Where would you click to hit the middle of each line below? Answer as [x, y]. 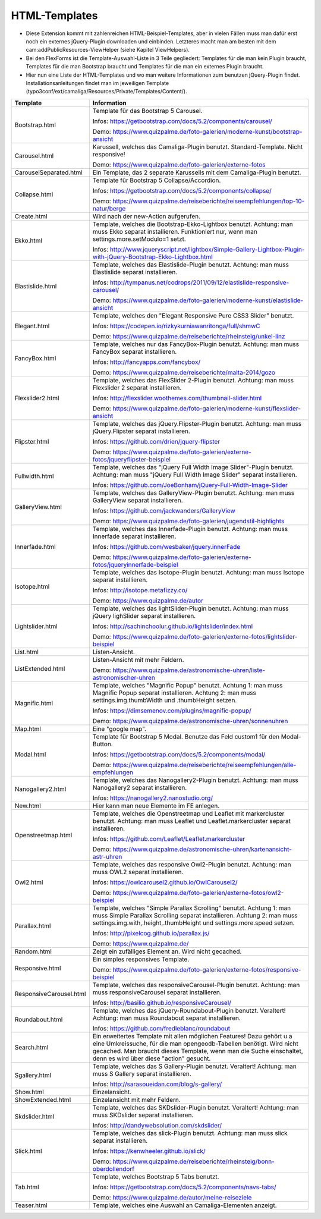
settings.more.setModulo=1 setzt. [139, 239]
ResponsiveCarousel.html [50, 994]
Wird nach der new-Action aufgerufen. [147, 216]
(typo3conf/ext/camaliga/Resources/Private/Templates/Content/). [106, 92]
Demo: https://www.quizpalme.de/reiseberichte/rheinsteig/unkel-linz [189, 336]
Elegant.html [32, 326]
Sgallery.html [33, 1075]
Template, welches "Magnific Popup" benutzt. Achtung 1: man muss [188, 685]
